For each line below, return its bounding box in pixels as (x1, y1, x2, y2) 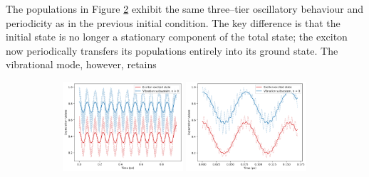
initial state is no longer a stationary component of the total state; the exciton (6, 29, 348, 44)
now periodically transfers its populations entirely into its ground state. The (6, 43, 338, 58)
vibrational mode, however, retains (6, 57, 157, 72)
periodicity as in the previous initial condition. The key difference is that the (6, 15, 341, 30)
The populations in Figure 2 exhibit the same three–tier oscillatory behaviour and (6, 1, 363, 16)
